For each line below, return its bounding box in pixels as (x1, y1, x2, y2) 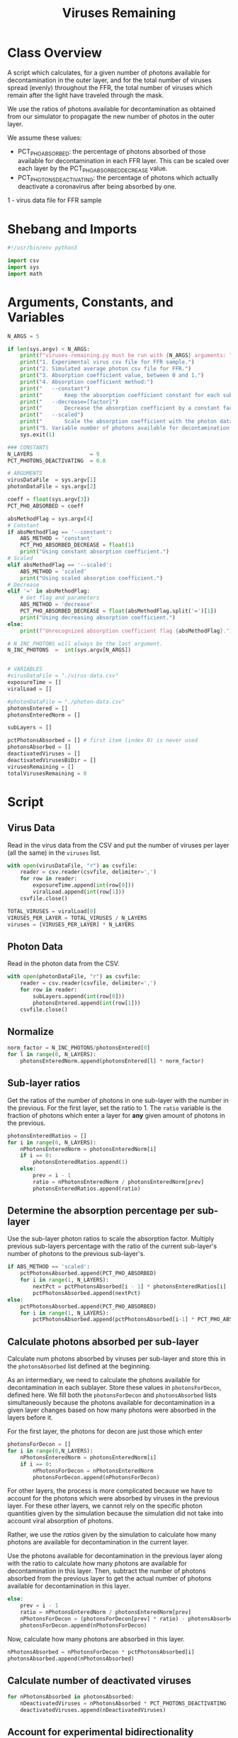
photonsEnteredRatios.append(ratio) (33, 1185, 141, 1192)
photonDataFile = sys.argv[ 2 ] (7, 483, 97, 490)
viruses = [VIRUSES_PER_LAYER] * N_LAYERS (7, 921, 135, 928)
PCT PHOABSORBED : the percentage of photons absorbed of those (17, 147, 207, 157)
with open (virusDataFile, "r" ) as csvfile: (7, 862, 138, 869)
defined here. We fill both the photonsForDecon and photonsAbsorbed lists (7, 1391, 217, 1399)
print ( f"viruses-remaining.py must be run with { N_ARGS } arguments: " (20, 352, 233, 359)
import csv (7, 257, 40, 264)
